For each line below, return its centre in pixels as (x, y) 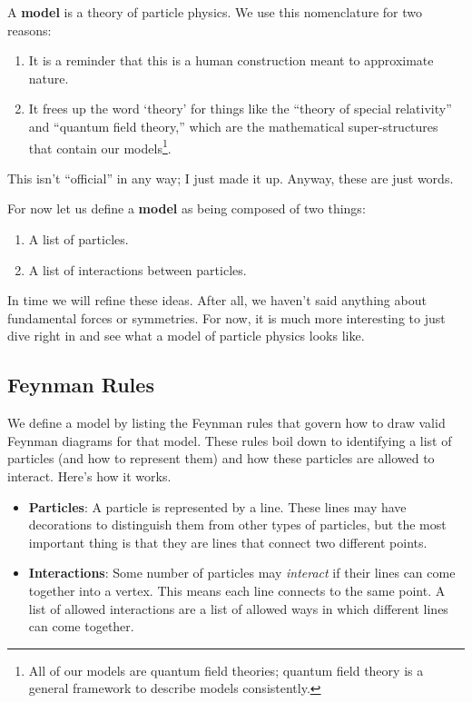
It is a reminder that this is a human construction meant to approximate (231, 60)
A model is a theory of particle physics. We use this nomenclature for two (215, 12)
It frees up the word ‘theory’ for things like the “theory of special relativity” (240, 109)
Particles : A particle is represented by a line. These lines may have (217, 506)
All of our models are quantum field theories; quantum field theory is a (226, 670)
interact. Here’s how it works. (89, 475)
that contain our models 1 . (100, 146)
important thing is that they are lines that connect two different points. (228, 542)
